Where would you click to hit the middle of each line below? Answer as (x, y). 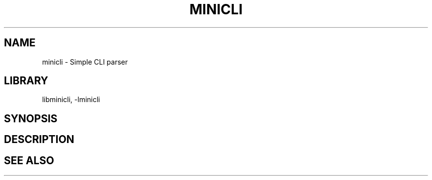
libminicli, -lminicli (71, 100)
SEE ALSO (29, 160)
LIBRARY (26, 81)
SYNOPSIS (31, 118)
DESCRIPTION (39, 140)
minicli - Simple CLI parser (85, 62)
